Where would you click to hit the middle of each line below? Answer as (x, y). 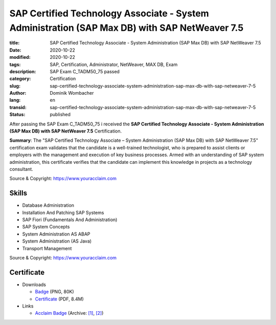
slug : (15, 86)
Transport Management (47, 248)
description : (23, 71)
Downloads (34, 285)
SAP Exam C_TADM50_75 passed (85, 71)
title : (15, 43)
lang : (15, 100)
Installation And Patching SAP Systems (63, 212)
